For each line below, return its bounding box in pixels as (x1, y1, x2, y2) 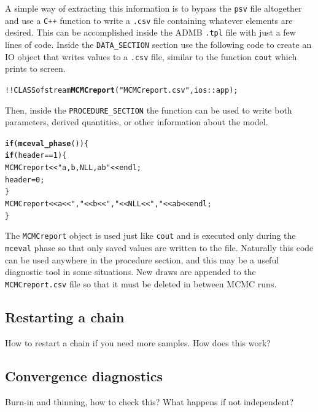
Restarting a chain (5, 307, 125, 326)
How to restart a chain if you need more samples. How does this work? (5, 336, 271, 349)
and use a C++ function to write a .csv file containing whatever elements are (5, 14, 293, 26)
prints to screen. (5, 62, 66, 75)
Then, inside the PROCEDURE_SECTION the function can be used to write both (5, 103, 292, 116)
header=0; (5, 175, 45, 184)
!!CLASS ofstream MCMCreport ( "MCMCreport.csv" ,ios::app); (5, 85, 238, 95)
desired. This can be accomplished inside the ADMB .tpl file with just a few (5, 26, 296, 39)
